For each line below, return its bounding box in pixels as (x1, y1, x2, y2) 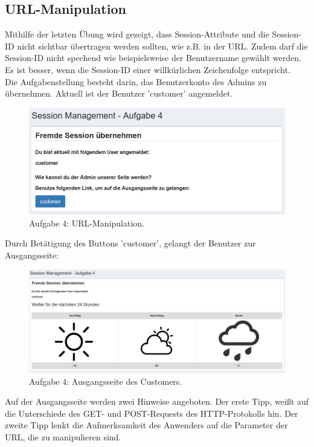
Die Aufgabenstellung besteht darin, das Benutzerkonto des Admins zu (5, 75, 267, 88)
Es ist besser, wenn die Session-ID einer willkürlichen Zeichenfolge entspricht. (5, 63, 290, 76)
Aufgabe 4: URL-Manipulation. (29, 216, 144, 229)
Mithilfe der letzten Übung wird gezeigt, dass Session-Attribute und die (5, 28, 269, 40)
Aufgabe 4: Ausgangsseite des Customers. (29, 375, 182, 387)
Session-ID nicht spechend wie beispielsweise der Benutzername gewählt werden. (5, 51, 301, 64)
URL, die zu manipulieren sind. (5, 431, 121, 443)
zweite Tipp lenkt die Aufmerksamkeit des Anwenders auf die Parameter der (5, 419, 288, 431)
